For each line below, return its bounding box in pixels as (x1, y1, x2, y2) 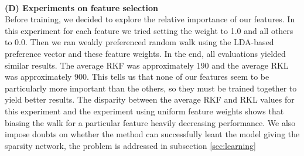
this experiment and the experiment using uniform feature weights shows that (5, 104, 284, 117)
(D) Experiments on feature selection (5, 1, 158, 13)
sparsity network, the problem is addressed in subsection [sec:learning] (5, 139, 256, 151)
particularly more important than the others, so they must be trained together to (5, 82, 297, 94)
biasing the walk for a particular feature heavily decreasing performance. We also (5, 116, 296, 128)
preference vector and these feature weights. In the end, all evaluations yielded (5, 47, 286, 59)
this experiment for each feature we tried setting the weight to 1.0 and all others (5, 24, 293, 36)
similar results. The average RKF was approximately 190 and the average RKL (5, 59, 289, 71)
